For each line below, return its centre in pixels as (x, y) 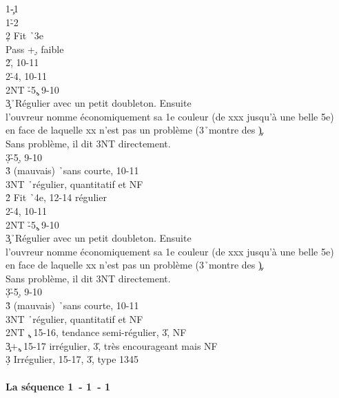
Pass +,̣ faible (35, 49)
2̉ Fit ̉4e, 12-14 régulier (56, 197)
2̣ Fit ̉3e (25, 35)
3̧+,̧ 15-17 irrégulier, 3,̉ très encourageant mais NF (112, 345)
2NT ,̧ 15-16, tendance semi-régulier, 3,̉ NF (96, 332)
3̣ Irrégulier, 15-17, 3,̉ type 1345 (72, 359)
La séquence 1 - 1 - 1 (58, 386)
